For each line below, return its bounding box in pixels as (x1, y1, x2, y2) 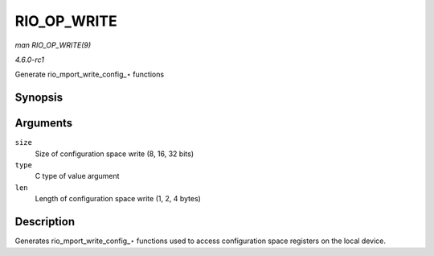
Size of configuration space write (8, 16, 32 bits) (35, 149, 194, 159)
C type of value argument (35, 171, 120, 181)
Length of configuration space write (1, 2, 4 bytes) (35, 194, 201, 204)
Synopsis (14, 91, 63, 105)
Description (14, 215, 76, 229)
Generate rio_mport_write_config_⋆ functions (14, 69, 165, 80)
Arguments (14, 117, 73, 130)
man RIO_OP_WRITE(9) (14, 40, 92, 50)
